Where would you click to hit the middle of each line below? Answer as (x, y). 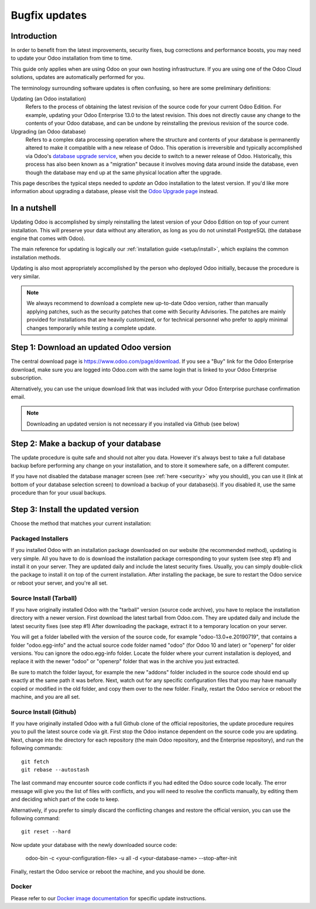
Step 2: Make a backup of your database (86, 443)
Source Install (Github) (44, 712)
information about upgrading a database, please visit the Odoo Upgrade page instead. (115, 191)
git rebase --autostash (55, 769)
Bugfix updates (49, 15)
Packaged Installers (39, 538)
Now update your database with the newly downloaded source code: (94, 845)
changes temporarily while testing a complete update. (91, 328)
